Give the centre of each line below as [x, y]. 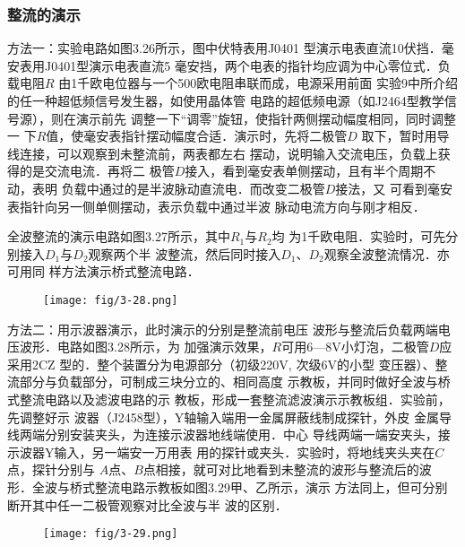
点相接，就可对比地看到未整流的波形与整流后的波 [287, 469]
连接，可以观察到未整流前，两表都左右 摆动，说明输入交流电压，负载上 [228, 153]
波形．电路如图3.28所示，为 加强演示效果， [146, 347]
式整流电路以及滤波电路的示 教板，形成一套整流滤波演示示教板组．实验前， [229, 399]
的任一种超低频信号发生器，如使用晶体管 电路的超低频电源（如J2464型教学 [226, 100]
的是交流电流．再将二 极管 [97, 171]
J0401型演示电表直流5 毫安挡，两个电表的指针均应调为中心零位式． [241, 65]
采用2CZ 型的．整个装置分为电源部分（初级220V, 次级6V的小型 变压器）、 [221, 364]
